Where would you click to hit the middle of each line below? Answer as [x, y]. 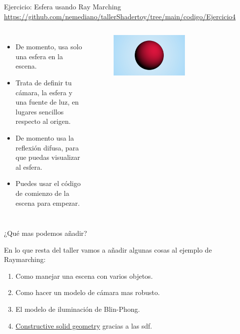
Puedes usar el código [48, 183]
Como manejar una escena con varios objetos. [84, 276]
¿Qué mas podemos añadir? [45, 233]
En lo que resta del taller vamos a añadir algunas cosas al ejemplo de [108, 249]
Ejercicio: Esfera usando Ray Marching [63, 6]
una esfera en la [39, 56]
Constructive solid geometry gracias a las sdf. [84, 325]
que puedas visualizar [48, 157]
